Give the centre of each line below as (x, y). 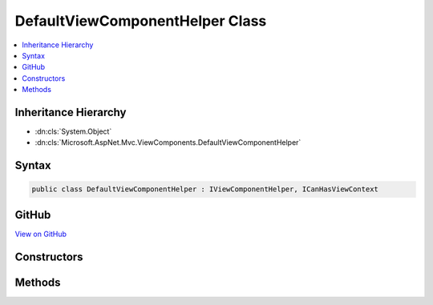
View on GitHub (41, 234)
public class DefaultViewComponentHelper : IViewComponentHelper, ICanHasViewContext (205, 189)
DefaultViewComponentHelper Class (141, 21)
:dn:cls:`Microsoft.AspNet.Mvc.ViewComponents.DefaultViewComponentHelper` (168, 142)
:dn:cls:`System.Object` (73, 131)
